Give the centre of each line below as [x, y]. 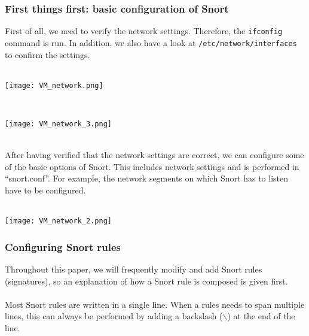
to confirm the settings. [48, 54]
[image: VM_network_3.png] [58, 124]
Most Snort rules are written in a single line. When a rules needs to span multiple [155, 304]
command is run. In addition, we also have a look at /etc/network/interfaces [151, 42]
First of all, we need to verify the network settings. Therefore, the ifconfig [144, 31]
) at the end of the [261, 316]
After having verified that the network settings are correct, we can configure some [154, 155]
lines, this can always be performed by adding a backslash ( [114, 316]
